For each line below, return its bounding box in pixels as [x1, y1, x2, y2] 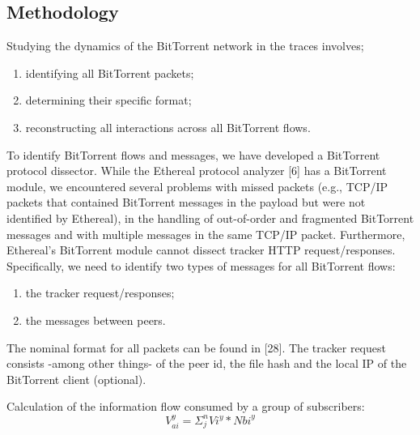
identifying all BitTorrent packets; [25, 64, 194, 81]
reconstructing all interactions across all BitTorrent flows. [25, 118, 311, 135]
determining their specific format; [25, 92, 192, 109]
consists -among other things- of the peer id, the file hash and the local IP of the [6, 355, 407, 372]
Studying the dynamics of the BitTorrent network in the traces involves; [6, 37, 364, 54]
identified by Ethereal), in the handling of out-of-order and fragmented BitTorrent [6, 209, 414, 226]
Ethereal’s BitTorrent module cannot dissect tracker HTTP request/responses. [6, 241, 396, 258]
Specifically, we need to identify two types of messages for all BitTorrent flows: [6, 257, 396, 274]
